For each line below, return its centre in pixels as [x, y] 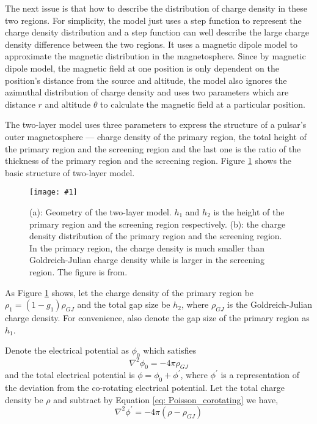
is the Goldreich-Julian [270, 304]
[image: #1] [53, 192]
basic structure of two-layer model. [70, 172]
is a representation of [260, 375]
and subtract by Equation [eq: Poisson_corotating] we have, [166, 399]
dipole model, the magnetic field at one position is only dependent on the [142, 68]
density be [24, 399]
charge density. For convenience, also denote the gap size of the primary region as [157, 318]
